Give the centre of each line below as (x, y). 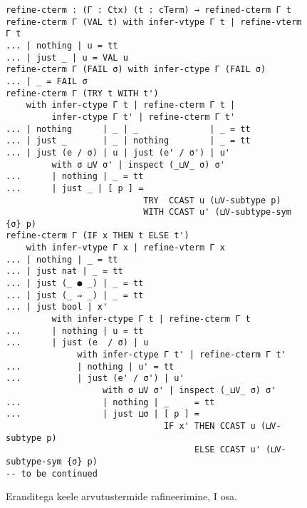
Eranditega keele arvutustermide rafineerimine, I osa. (121, 496)
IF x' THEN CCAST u (209, 426)
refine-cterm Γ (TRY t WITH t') (82, 93)
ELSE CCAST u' (227, 450)
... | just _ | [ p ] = (75, 188)
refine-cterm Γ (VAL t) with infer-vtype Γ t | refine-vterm (154, 22)
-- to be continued (52, 473)
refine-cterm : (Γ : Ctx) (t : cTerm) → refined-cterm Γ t (149, 10)
